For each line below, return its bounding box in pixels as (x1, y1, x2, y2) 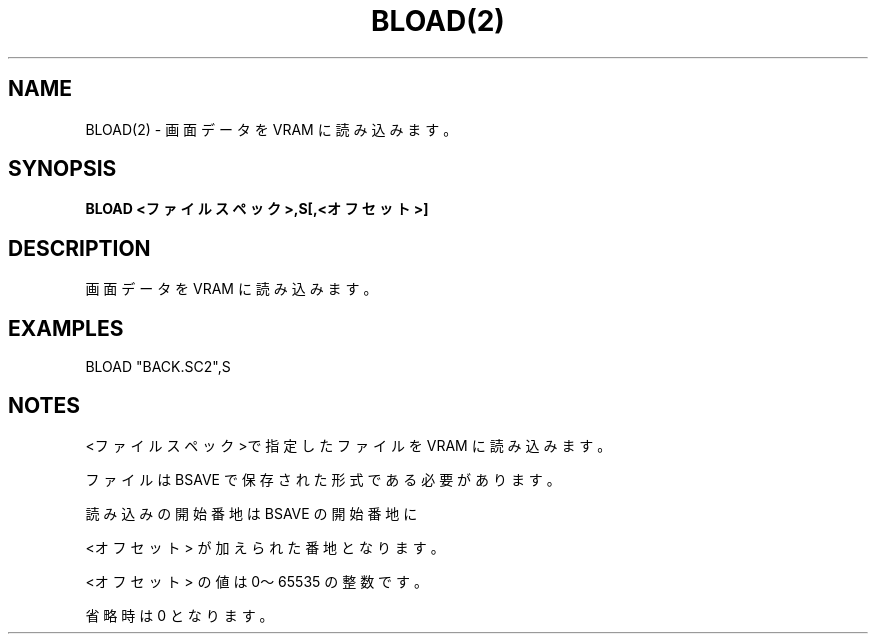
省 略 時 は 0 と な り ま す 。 (85, 606, 274, 624)
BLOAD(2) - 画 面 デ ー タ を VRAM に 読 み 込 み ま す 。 (85, 120, 458, 138)
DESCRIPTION (8, 235, 151, 261)
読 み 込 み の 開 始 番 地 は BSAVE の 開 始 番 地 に (85, 504, 418, 522)
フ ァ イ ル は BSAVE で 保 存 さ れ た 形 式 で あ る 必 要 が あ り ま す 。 (85, 470, 561, 488)
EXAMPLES (8, 315, 124, 341)
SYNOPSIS (8, 156, 117, 182)
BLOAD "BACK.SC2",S (85, 358, 231, 376)
